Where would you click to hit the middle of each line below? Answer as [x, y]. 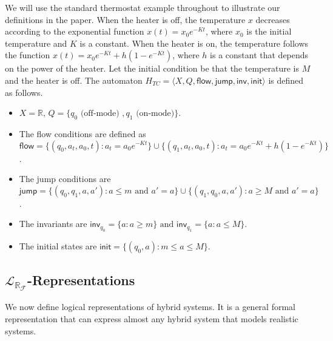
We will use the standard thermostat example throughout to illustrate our [143, 7]
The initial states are [58, 245]
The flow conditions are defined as [82, 133]
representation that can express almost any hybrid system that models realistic [152, 318]
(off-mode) [100, 114]
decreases [273, 19]
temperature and [36, 43]
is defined [286, 80]
